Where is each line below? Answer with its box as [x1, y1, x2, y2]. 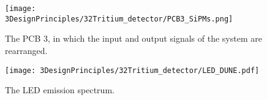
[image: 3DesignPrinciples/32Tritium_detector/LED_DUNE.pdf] [5, 66, 260, 75]
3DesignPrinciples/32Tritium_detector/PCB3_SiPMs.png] [5, 14, 233, 23]
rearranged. [5, 44, 48, 56]
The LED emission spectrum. [5, 83, 115, 96]
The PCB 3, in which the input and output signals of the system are [5, 32, 262, 45]
